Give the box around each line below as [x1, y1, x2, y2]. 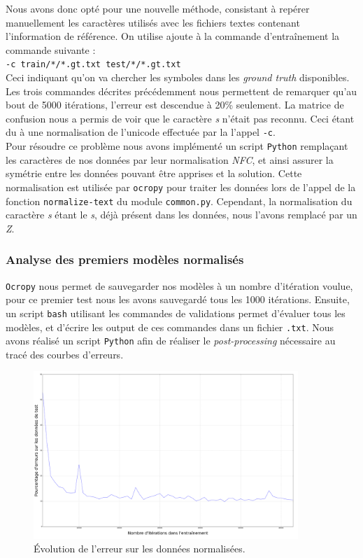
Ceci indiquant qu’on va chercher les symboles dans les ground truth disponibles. [6, 70, 350, 85]
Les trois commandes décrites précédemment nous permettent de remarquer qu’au [6, 83, 357, 98]
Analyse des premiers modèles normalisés [6, 251, 244, 268]
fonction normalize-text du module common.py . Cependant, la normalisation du [6, 193, 353, 208]
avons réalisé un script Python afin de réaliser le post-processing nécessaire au [6, 333, 336, 348]
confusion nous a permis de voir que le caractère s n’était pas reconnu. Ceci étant [6, 111, 355, 125]
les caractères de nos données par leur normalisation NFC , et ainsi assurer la [6, 152, 334, 167]
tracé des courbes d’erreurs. [6, 347, 124, 361]
